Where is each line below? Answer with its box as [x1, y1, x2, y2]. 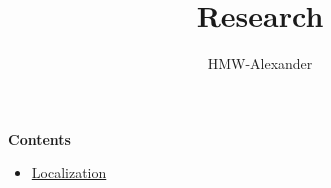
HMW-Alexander [207, 53, 313, 74]
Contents [8, 128, 71, 149]
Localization [31, 162, 107, 183]
